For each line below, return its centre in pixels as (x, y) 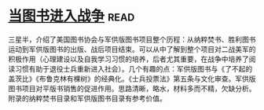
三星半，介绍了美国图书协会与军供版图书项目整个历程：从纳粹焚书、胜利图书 (132, 39)
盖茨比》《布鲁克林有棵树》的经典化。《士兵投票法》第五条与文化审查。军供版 (132, 79)
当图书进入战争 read (71, 16)
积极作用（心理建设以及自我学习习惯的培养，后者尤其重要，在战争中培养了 (128, 59)
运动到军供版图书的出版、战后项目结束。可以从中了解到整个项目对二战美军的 (132, 49)
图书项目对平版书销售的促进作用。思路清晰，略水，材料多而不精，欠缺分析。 (132, 88)
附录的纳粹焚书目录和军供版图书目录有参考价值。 (87, 98)
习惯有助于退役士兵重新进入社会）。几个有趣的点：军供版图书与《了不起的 (134, 68)
